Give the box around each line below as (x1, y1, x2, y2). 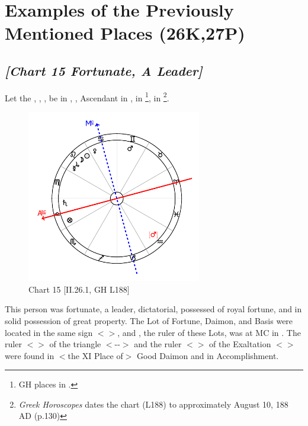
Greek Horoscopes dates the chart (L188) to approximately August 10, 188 (18, 398, 288, 410)
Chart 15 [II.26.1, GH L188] (28, 283, 130, 295)
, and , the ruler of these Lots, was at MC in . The (117, 326, 301, 338)
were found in (5, 349, 54, 361)
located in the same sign (5, 326, 93, 338)
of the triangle (49, 338, 101, 350)
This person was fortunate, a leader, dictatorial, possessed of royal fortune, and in (5, 303, 302, 315)
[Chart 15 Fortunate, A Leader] (5, 61, 203, 79)
